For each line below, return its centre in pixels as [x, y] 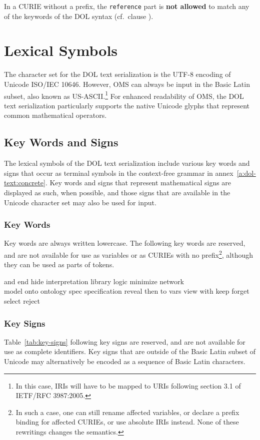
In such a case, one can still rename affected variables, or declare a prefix [127, 412]
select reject [22, 301]
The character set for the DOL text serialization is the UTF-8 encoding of [117, 74]
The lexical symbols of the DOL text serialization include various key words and [127, 163]
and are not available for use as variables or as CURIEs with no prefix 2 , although [128, 254]
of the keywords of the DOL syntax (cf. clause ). [79, 16]
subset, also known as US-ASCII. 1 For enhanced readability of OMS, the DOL [124, 95]
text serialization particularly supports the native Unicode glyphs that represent [127, 105]
